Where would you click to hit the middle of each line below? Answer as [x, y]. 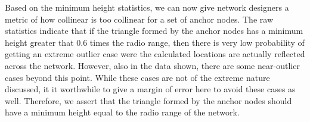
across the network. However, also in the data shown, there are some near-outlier [152, 65]
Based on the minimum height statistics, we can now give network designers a [147, 7]
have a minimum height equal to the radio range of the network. [122, 112]
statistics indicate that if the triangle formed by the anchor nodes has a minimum [154, 31]
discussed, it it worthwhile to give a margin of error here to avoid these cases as [150, 89]
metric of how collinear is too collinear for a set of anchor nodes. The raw [139, 19]
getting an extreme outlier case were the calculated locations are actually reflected [155, 54]
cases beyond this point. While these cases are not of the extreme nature [137, 77]
